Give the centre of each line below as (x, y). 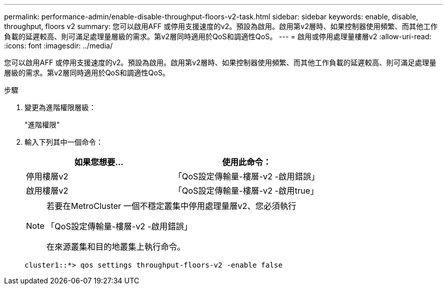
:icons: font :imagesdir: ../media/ (58, 46)
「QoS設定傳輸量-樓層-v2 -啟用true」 (246, 191)
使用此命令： (247, 162)
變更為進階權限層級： (60, 107)
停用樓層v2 (47, 176)
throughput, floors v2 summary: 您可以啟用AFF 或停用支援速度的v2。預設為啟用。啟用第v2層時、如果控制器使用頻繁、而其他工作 (221, 26)
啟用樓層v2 (47, 191)
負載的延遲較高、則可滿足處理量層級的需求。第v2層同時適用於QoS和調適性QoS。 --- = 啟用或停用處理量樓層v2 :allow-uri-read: (218, 36)
